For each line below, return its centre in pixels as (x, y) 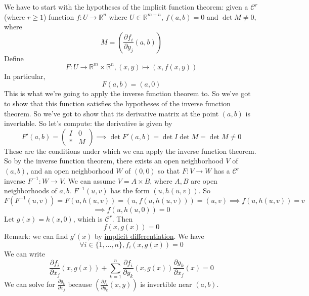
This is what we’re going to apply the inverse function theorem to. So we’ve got (127, 93)
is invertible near (166, 284)
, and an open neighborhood (70, 171)
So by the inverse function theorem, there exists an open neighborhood (114, 161)
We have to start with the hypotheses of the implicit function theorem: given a (126, 7)
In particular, (25, 76)
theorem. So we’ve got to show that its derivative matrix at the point (112, 113)
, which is (88, 218)
